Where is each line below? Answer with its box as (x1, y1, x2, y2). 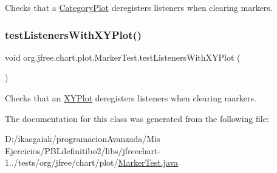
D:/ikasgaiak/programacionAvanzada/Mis (5, 132, 160, 145)
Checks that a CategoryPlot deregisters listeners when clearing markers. (5, 1, 273, 13)
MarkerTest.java (118, 156, 179, 169)
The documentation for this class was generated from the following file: (5, 112, 269, 124)
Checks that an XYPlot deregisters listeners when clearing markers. (5, 92, 256, 104)
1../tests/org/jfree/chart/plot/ (5, 156, 118, 169)
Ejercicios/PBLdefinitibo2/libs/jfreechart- (5, 144, 161, 157)
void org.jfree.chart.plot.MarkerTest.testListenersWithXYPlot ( (5, 50, 241, 63)
